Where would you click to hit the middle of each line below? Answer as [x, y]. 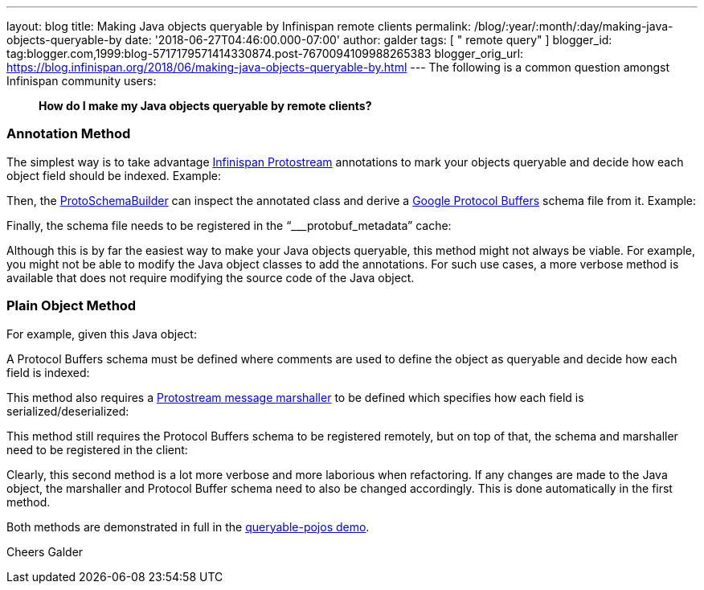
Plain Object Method [72, 306]
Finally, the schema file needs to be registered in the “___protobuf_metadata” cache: [229, 225]
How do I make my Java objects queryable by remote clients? [205, 106]
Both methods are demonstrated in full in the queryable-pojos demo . [188, 526]
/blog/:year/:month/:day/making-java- [573, 26]
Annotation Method [69, 134]
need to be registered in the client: [97, 449]
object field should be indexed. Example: [114, 175]
